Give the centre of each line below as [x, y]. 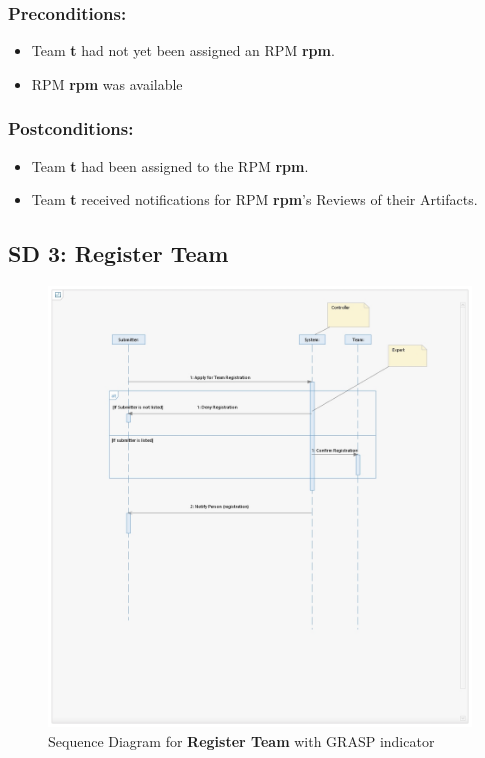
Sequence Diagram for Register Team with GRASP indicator [241, 740]
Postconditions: [71, 128]
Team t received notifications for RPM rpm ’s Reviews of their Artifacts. [254, 199]
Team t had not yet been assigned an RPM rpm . [183, 50]
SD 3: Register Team [118, 253]
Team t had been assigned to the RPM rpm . [170, 165]
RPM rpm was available [107, 83]
